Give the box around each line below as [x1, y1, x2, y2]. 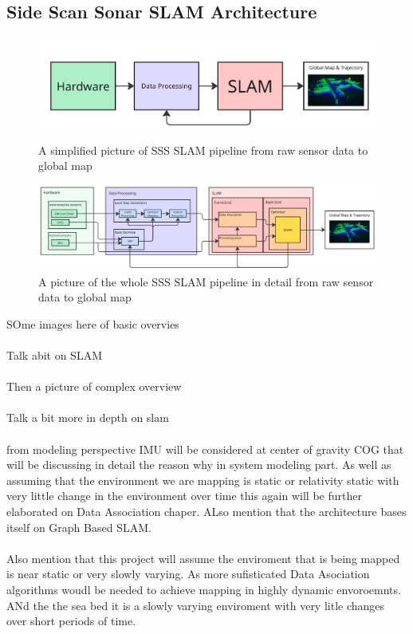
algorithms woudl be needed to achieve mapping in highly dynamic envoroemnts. [6, 581, 401, 597]
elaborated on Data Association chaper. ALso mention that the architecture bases [6, 502, 407, 519]
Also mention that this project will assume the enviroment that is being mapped [6, 549, 400, 566]
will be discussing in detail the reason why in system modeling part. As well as [6, 456, 391, 473]
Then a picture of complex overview [6, 378, 182, 395]
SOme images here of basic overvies [6, 315, 179, 332]
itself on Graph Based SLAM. [6, 518, 151, 535]
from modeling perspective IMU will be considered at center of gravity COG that [6, 440, 404, 457]
